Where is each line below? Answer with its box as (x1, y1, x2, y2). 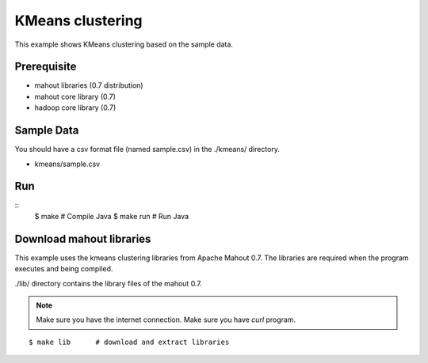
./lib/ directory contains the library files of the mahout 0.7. (14, 278, 202, 288)
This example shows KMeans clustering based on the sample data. (14, 40, 234, 49)
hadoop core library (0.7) (34, 103, 117, 112)
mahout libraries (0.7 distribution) (34, 81, 143, 90)
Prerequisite (14, 60, 77, 74)
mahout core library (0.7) (34, 92, 117, 101)
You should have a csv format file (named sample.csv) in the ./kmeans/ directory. (14, 145, 281, 154)
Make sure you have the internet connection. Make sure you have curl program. (36, 315, 296, 324)
